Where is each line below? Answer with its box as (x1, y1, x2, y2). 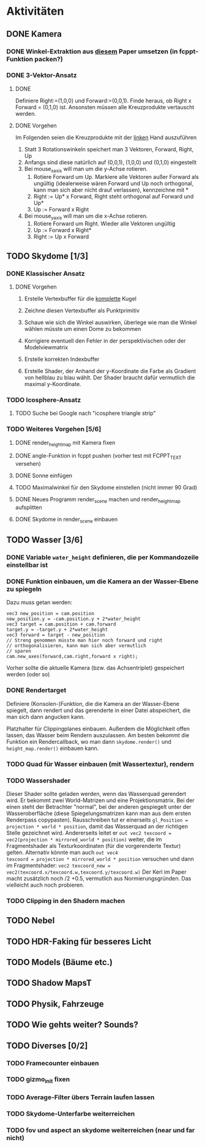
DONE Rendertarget (6, 686, 67, 695)
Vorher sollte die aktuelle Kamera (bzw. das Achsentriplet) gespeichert (6, 664, 185, 672)
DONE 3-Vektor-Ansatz (6, 71, 78, 80)
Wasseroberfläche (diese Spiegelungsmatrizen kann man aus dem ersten (6, 809, 192, 817)
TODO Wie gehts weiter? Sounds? (6, 1020, 139, 1030)
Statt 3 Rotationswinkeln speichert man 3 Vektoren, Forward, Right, (24, 145, 194, 153)
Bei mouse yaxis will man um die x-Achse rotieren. (24, 212, 148, 221)
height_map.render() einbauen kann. (6, 744, 99, 752)
